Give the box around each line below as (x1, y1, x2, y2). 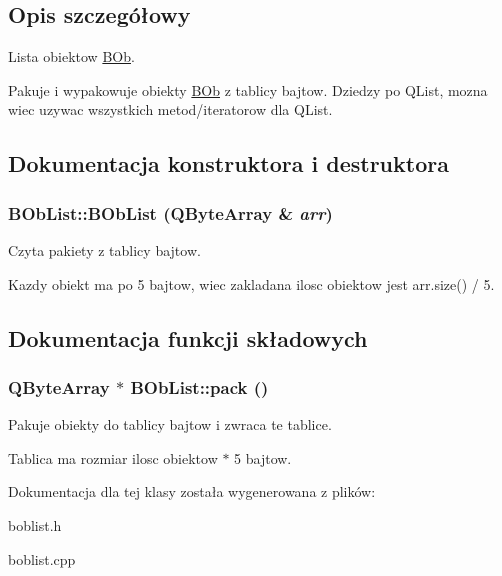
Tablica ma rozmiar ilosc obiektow (8, 447, 218, 468)
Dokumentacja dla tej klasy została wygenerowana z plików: (8, 481, 376, 502)
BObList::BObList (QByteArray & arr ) (8, 200, 333, 225)
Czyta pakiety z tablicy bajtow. (8, 239, 201, 260)
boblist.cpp (8, 548, 76, 569)
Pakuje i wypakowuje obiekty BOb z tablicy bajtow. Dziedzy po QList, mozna (8, 79, 488, 100)
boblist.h (8, 514, 62, 535)
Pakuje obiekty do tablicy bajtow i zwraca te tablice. (8, 414, 332, 435)
